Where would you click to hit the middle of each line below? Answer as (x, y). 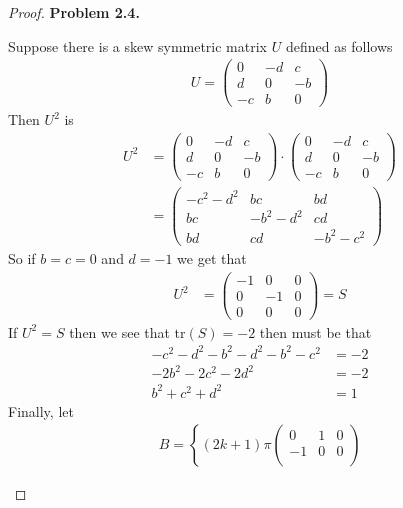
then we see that (119, 331)
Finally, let (41, 410)
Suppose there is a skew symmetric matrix (137, 45)
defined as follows (339, 45)
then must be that (315, 331)
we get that (212, 257)
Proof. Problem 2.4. (74, 12)
